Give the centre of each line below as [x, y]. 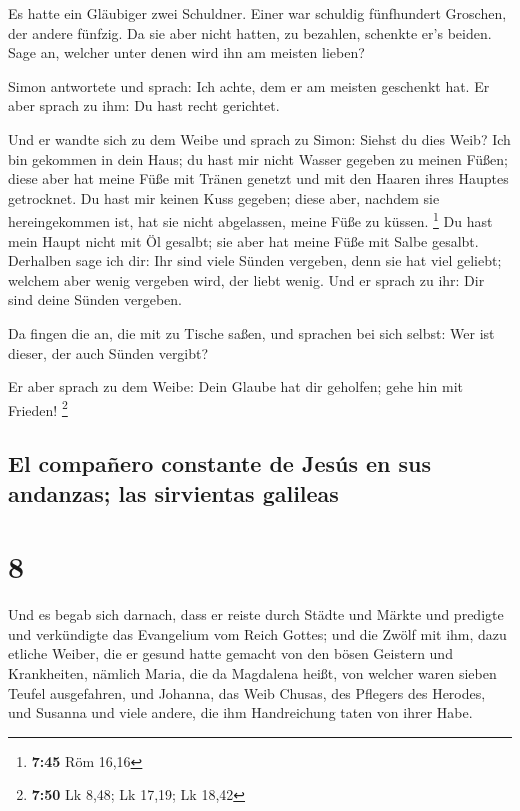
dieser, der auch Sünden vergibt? [108, 352]
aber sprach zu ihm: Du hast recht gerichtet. [144, 105]
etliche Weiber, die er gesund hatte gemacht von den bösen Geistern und [230, 653]
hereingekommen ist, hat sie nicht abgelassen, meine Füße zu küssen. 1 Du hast [250, 219]
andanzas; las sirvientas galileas [173, 492]
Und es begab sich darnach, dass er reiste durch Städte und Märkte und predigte [256, 614]
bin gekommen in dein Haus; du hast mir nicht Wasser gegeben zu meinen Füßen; [258, 158]
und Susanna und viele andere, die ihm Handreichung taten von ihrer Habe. [240, 712]
